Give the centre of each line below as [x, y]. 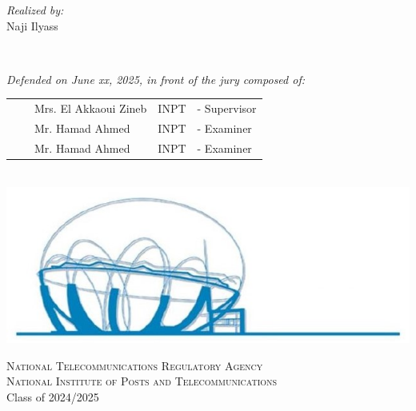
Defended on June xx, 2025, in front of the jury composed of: [156, 79]
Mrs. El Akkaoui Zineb [91, 108]
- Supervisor [227, 108]
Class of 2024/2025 [53, 396]
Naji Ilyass [32, 25]
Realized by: [35, 10]
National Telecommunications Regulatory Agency [135, 365]
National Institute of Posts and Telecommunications [142, 381]
